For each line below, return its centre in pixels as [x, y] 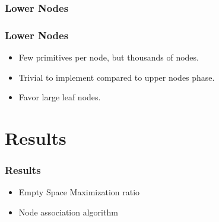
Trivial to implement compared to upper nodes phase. [117, 77]
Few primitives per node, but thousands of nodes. [109, 57]
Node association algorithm [68, 212]
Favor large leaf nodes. [60, 97]
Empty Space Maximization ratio [79, 192]
